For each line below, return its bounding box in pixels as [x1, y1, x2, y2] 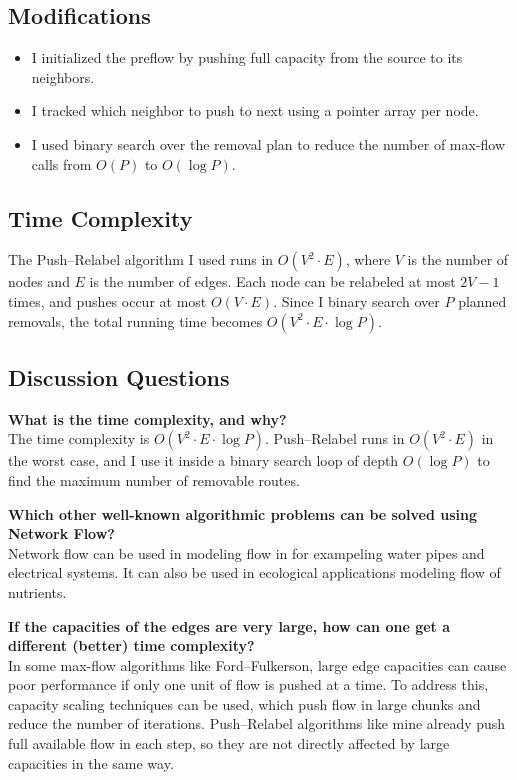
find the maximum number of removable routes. [8, 469, 300, 490]
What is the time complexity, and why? [8, 408, 287, 429]
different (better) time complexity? [8, 635, 255, 656]
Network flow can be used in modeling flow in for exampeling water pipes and [8, 542, 485, 563]
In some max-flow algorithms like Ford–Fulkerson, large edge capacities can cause [8, 654, 507, 675]
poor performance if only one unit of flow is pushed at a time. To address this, [8, 674, 489, 695]
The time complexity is [8, 428, 150, 449]
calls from [31, 153, 92, 174]
